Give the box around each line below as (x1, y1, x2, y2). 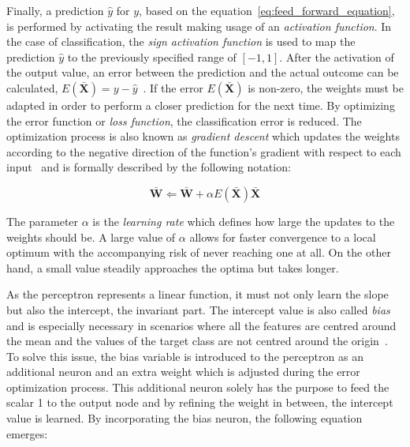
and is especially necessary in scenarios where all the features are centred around (6, 317, 397, 333)
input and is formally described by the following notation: (6, 159, 291, 175)
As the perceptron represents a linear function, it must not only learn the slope (6, 286, 389, 302)
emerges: (6, 425, 48, 441)
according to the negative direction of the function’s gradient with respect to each (6, 143, 401, 160)
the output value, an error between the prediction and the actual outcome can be (6, 64, 399, 81)
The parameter (6, 212, 79, 229)
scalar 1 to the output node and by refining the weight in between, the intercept (6, 394, 393, 411)
